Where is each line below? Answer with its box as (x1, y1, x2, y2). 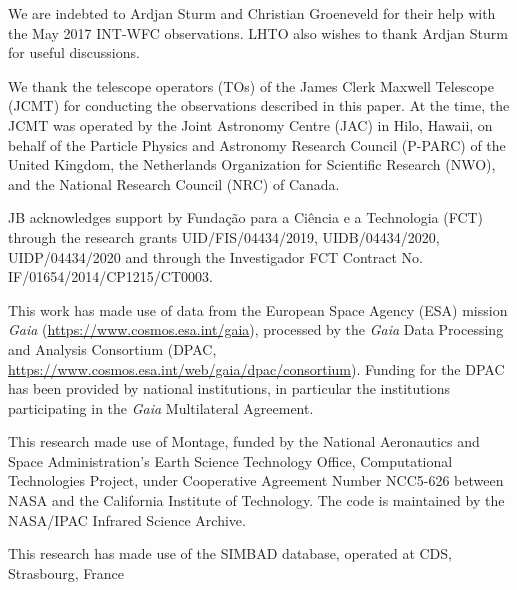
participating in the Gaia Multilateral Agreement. (8, 397, 314, 418)
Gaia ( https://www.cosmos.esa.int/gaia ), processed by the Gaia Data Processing (8, 319, 504, 340)
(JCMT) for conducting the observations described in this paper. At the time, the (8, 95, 510, 116)
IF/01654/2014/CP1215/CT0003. (8, 266, 213, 287)
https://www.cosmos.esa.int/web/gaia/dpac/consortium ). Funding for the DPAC (8, 358, 505, 379)
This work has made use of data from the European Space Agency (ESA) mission (8, 299, 508, 320)
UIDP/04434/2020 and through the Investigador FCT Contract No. (8, 246, 423, 267)
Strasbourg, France (8, 562, 124, 583)
